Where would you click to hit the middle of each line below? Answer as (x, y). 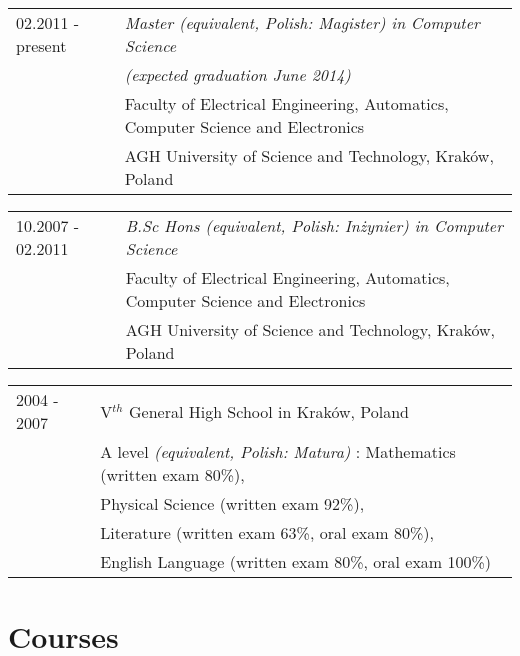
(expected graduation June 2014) (237, 74)
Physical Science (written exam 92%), (232, 503)
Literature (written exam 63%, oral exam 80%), (267, 532)
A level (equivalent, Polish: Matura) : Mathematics (278, 451)
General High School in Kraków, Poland (268, 411)
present (41, 45)
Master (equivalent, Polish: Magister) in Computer (302, 22)
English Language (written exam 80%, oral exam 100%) (296, 561)
